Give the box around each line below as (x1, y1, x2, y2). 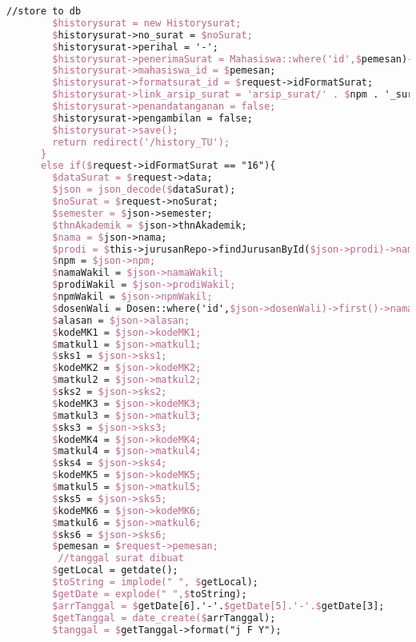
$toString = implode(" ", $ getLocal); (52, 576, 259, 588)
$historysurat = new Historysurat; (52, 17, 242, 29)
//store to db (6, 6, 82, 17)
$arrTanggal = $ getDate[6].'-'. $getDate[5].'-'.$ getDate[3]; (52, 600, 385, 612)
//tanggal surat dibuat (58, 552, 184, 564)
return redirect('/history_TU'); (52, 136, 230, 148)
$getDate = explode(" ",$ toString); (52, 588, 247, 600)
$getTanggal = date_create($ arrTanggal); (52, 612, 276, 624)
